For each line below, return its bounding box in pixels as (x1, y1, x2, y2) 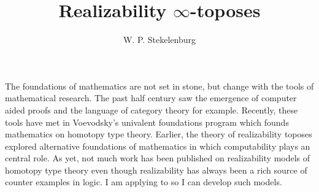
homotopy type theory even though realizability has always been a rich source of (5, 163, 307, 176)
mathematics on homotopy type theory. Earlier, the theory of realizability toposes (5, 128, 312, 140)
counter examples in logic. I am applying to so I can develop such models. (5, 175, 282, 188)
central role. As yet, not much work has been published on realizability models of (5, 152, 310, 164)
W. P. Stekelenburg (123, 33, 196, 46)
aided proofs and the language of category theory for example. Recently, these (5, 103, 298, 116)
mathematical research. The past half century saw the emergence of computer (5, 91, 297, 104)
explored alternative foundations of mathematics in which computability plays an (5, 139, 310, 152)
